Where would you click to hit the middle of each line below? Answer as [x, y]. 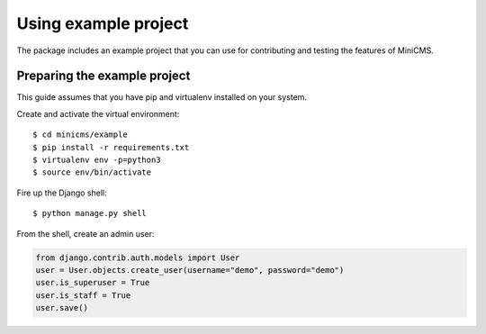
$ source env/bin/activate [92, 172]
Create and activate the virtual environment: [98, 113]
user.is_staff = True [83, 295]
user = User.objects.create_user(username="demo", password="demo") [190, 270]
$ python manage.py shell [90, 213]
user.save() [62, 308]
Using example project [103, 23]
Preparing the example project [103, 76]
